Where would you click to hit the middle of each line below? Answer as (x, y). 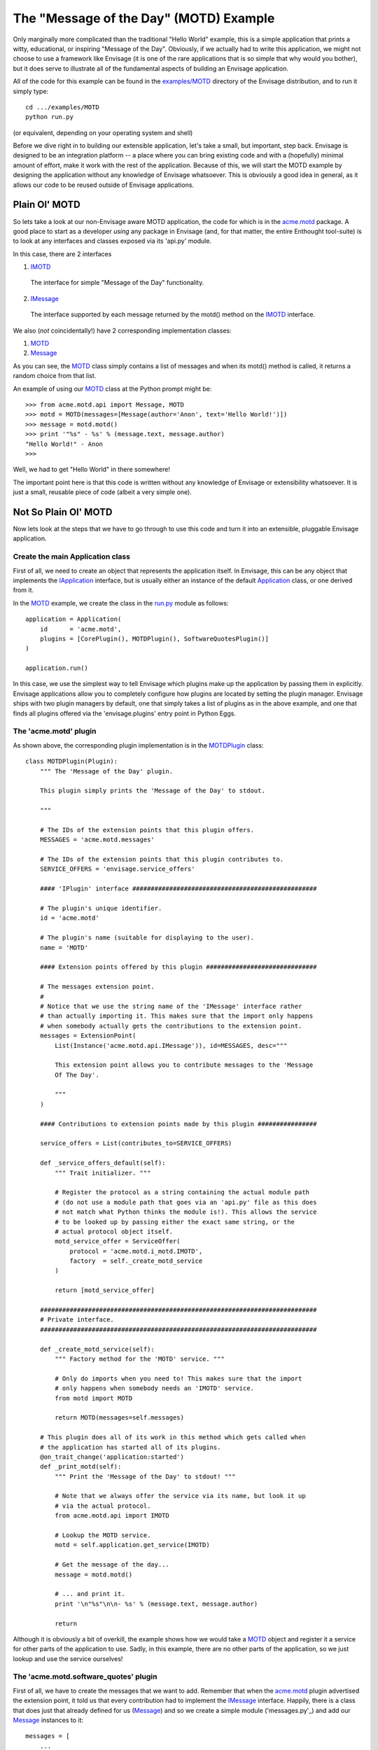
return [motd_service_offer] (105, 1290)
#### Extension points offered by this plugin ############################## (178, 967)
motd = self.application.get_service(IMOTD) (132, 1545)
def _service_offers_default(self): (103, 1163)
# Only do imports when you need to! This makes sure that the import (178, 1378)
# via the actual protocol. (103, 1506)
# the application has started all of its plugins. (130, 1447)
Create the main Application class (72, 556)
